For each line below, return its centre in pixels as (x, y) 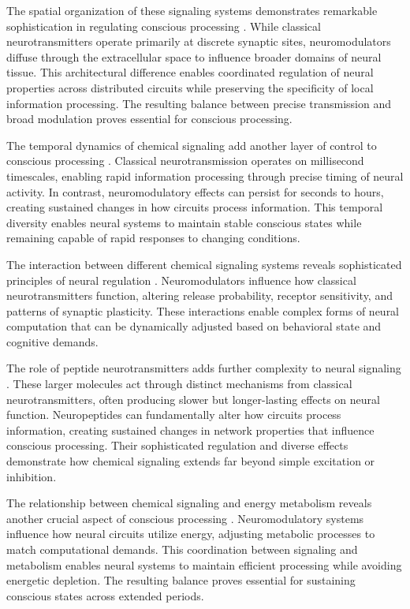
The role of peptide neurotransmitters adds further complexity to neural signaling (204, 368)
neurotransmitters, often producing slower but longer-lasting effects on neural (193, 399)
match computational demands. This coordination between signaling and (182, 549)
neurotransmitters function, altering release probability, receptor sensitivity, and (199, 295)
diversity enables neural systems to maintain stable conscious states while (184, 222)
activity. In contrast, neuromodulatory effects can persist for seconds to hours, (195, 191)
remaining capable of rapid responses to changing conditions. (153, 238)
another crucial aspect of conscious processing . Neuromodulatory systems (185, 518)
